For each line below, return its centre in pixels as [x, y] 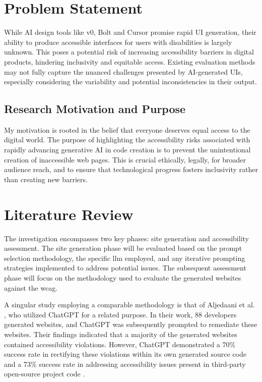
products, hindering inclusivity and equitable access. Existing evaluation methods [130, 61]
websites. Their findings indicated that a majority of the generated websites [121, 334]
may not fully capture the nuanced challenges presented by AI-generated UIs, [123, 71]
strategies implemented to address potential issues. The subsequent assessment [125, 268]
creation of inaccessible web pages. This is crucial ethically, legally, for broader [125, 159]
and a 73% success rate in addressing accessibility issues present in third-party [125, 364]
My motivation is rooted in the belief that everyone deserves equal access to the [127, 129]
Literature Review [69, 214]
